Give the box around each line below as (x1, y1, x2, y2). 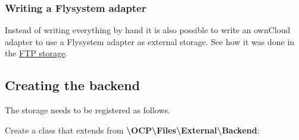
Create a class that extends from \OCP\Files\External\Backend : (5, 123, 260, 136)
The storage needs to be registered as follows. (5, 104, 170, 116)
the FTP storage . (5, 47, 68, 59)
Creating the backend (5, 76, 140, 94)
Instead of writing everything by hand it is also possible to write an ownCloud (5, 24, 291, 36)
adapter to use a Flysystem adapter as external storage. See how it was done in (5, 35, 295, 47)
